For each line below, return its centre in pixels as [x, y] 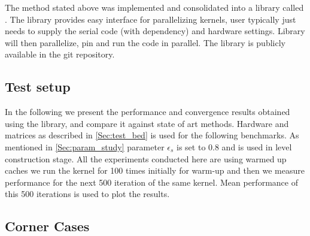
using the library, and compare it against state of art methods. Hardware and [147, 123]
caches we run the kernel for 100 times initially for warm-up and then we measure [155, 170]
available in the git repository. [60, 54]
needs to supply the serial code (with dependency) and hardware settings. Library [155, 31]
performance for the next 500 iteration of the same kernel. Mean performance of [151, 182]
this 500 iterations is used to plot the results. [87, 194]
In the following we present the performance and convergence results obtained [148, 112]
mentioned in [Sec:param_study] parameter [85, 146]
